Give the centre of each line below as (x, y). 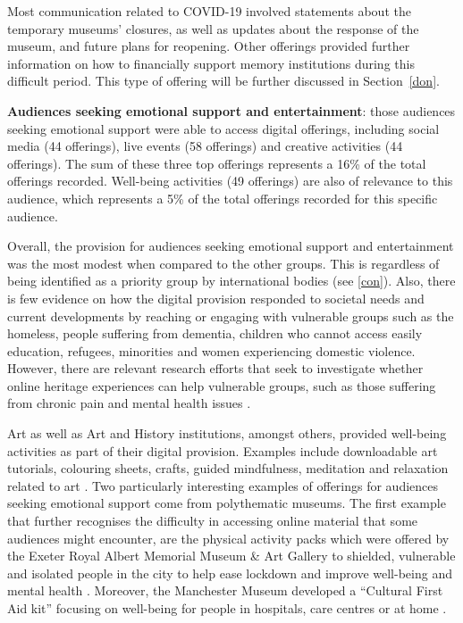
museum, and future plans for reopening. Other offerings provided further (209, 46)
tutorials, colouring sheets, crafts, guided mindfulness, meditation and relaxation (228, 468)
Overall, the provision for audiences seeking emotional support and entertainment (231, 246)
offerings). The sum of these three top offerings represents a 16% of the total (217, 163)
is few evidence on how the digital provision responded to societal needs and (216, 298)
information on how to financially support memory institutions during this (211, 63)
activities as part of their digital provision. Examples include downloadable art (223, 450)
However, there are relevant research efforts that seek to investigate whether (215, 368)
